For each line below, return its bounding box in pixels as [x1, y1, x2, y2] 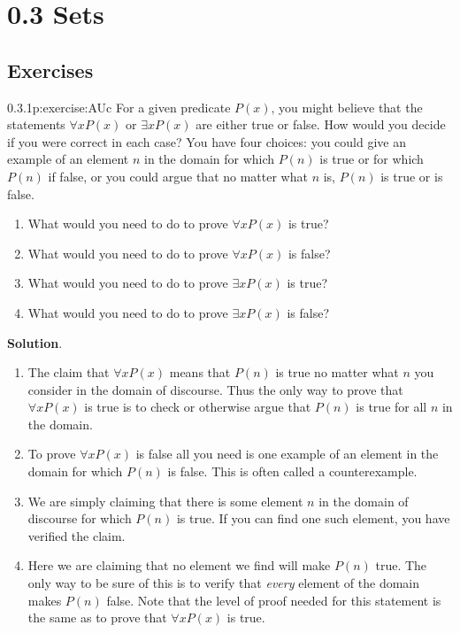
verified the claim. [27, 526, 126, 544]
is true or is [380, 166, 443, 185]
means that [169, 363, 231, 382]
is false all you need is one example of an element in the [135, 444, 439, 463]
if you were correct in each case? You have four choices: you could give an [7, 132, 406, 151]
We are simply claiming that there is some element [27, 491, 303, 510]
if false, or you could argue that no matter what [48, 166, 308, 185]
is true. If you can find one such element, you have [176, 509, 450, 528]
